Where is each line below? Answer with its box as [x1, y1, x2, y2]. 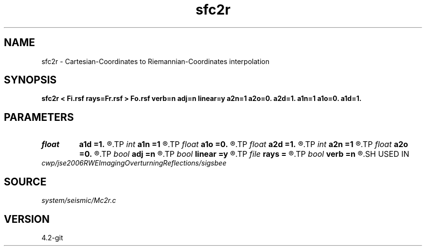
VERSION [4, 213, 50, 225]
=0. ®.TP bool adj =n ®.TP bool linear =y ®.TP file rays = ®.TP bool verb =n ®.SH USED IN [79, 149, 409, 159]
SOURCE [4, 175, 47, 188]
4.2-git [41, 233, 63, 242]
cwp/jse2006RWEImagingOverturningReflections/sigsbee [41, 159, 227, 167]
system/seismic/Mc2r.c [41, 196, 116, 205]
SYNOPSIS [4, 74, 57, 86]
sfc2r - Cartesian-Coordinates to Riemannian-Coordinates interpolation [41, 57, 269, 66]
